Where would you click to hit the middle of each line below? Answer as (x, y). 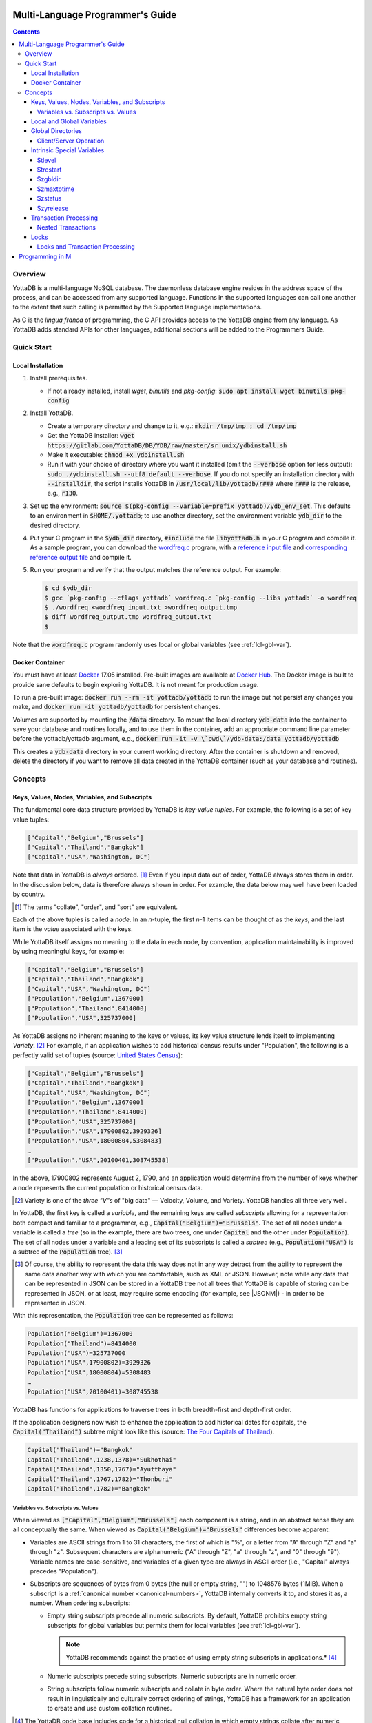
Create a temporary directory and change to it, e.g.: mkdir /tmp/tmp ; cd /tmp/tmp (172, 426)
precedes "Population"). (64, 1571)
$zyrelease (53, 208)
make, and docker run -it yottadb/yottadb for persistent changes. (116, 707)
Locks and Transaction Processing (86, 247)
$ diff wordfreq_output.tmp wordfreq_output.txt (128, 617)
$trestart (49, 170)
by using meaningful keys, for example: (69, 952)
